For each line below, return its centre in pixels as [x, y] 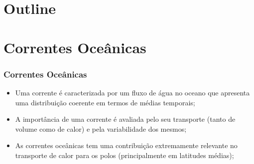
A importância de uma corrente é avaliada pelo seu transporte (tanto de [125, 119]
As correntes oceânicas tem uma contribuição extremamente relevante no [126, 145]
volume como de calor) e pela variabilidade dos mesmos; [101, 128]
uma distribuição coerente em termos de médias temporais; [105, 102]
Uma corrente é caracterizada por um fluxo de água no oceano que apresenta [132, 92]
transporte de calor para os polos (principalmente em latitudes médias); [125, 155]
